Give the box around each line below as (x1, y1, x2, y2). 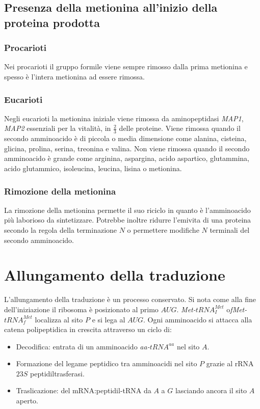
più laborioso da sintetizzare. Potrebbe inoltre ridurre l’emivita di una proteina (4, 214, 251, 225)
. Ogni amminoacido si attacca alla (143, 314, 252, 324)
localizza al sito (35, 314, 83, 324)
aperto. (16, 395, 39, 406)
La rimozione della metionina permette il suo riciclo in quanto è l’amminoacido (4, 204, 251, 215)
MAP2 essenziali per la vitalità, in (4, 123, 111, 133)
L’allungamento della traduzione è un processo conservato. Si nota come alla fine (4, 294, 256, 305)
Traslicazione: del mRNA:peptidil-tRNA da (16, 385, 151, 396)
